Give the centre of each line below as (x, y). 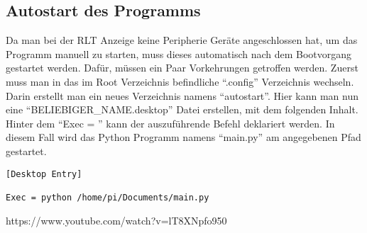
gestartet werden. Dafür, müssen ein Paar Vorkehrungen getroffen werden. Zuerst (182, 68)
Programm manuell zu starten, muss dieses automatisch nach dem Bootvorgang (179, 53)
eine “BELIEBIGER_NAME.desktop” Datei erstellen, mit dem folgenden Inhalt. (182, 109)
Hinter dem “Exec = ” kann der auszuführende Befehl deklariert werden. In (170, 123)
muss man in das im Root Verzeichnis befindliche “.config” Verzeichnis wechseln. (180, 81)
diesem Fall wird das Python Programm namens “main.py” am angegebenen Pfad (183, 137)
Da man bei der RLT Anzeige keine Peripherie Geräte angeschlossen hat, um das (182, 40)
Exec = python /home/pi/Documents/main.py (108, 197)
